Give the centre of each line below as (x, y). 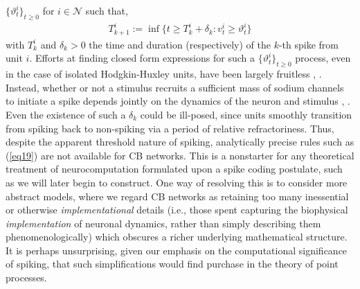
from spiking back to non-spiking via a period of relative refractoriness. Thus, (170, 128)
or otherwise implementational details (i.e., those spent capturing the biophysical (177, 210)
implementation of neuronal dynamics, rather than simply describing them (163, 223)
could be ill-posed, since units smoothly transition (246, 114)
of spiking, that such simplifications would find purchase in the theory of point (172, 264)
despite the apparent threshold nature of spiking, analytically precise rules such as (180, 142)
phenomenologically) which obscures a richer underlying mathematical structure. (177, 237)
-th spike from (309, 44)
